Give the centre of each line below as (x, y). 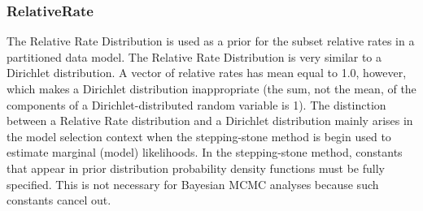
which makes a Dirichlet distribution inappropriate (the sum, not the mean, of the (211, 88)
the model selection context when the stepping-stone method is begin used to (199, 136)
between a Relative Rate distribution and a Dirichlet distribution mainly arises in (210, 121)
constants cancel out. (59, 200)
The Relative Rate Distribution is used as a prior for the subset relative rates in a (211, 41)
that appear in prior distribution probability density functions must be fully (196, 168)
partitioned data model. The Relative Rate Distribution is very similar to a (194, 56)
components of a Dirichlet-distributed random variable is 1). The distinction (196, 104)
